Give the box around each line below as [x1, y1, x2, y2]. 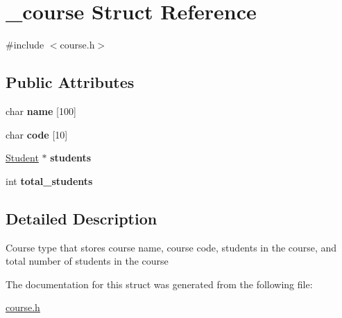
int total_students [6, 173, 93, 188]
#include [6, 37, 44, 52]
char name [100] [6, 103, 76, 118]
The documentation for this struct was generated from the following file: [6, 276, 313, 291]
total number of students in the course [6, 254, 169, 268]
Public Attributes [6, 71, 135, 93]
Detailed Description [6, 207, 157, 229]
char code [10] [6, 127, 68, 141]
